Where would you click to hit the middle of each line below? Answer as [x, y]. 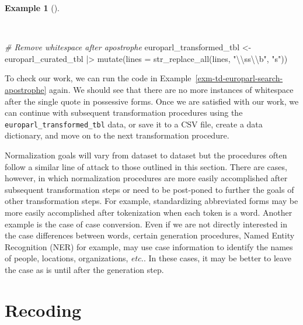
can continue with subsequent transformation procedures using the [124, 113]
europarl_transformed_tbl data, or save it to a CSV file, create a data [134, 124]
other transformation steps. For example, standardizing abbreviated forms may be [151, 201]
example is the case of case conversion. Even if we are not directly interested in [146, 224]
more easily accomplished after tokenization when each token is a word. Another [149, 212]
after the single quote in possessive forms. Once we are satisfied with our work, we [152, 101]
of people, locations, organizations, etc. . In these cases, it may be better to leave [148, 258]
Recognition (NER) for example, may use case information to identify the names [149, 246]
